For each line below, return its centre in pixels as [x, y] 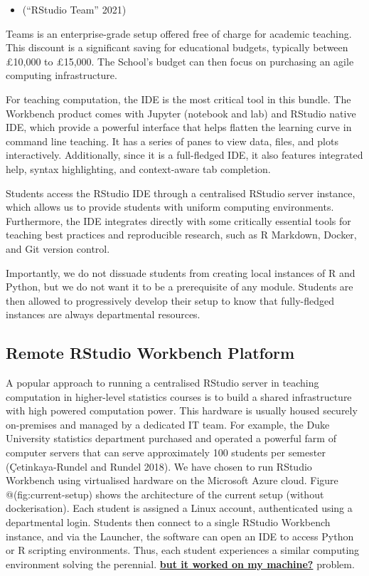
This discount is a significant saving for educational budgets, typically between [177, 47]
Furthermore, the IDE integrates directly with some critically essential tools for [178, 220]
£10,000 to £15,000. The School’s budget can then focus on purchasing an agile [180, 61]
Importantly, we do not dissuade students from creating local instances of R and [181, 272]
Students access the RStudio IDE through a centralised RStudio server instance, [181, 193]
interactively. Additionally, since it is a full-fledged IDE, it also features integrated [184, 155]
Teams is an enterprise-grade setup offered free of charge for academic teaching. [179, 33]
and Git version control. [58, 248]
